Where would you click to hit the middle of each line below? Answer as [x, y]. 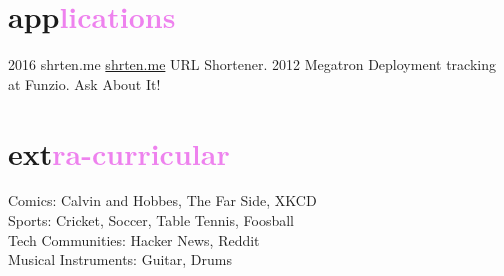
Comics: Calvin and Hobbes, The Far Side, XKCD [162, 200]
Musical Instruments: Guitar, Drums [120, 259]
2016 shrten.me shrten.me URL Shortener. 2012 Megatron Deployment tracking [252, 64]
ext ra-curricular [119, 152]
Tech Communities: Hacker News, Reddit [134, 239]
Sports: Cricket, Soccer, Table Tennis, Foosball [151, 220]
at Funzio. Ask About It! [84, 83]
